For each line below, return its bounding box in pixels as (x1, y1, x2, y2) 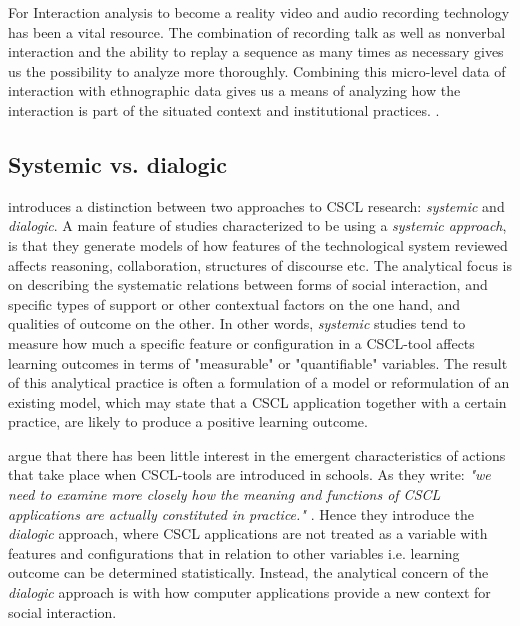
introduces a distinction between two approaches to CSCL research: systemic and (8, 195, 505, 216)
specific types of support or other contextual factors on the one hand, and (8, 293, 460, 314)
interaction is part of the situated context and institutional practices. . (8, 99, 440, 120)
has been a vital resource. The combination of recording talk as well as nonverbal (8, 21, 506, 42)
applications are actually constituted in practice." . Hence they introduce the (8, 503, 475, 524)
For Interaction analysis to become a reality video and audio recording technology (8, 2, 510, 22)
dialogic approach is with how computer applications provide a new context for (8, 582, 491, 603)
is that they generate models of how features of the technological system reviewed (8, 234, 508, 255)
